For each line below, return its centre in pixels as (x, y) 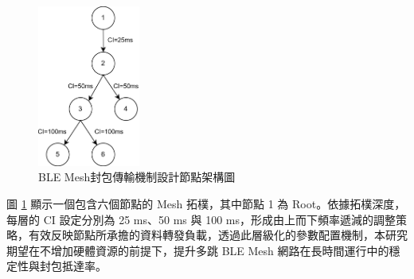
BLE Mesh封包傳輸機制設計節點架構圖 (137, 177)
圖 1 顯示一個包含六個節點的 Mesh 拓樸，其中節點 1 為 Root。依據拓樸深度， (206, 203)
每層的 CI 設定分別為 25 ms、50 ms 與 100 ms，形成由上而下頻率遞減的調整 (201, 219)
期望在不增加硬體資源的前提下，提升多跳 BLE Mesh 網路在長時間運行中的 (198, 250)
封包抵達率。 (73, 266)
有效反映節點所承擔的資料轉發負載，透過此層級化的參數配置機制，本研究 (218, 235)
